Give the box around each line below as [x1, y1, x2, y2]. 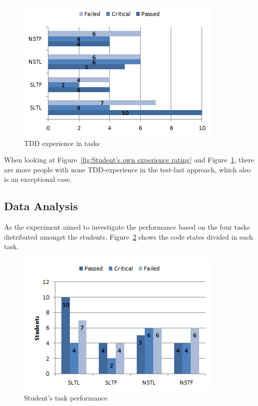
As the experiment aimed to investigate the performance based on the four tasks [4, 222, 250, 232]
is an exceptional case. [4, 174, 72, 184]
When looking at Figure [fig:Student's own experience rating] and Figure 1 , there [4, 154, 255, 165]
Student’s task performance [24, 392, 108, 403]
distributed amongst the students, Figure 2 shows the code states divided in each [4, 231, 253, 242]
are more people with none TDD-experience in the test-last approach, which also [4, 164, 251, 174]
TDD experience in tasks [24, 137, 100, 148]
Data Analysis [4, 198, 78, 214]
